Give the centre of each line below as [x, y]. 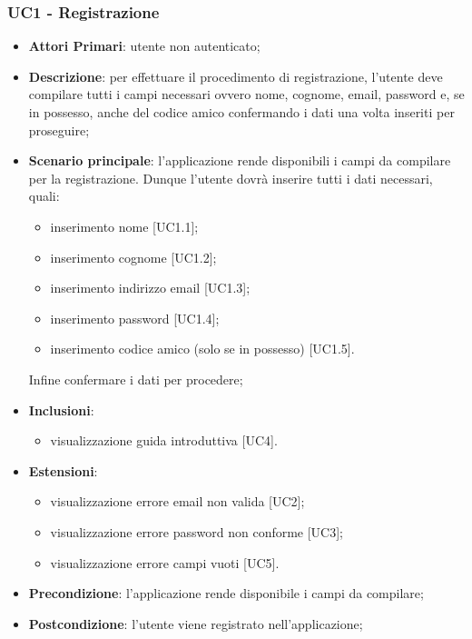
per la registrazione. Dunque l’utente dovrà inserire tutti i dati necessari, [231, 178]
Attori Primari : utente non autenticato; [144, 46]
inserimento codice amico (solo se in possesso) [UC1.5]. [202, 349]
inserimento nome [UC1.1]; [124, 226]
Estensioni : [63, 470]
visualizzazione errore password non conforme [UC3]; [197, 531]
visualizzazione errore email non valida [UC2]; [177, 501]
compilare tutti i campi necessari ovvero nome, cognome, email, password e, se [246, 94]
